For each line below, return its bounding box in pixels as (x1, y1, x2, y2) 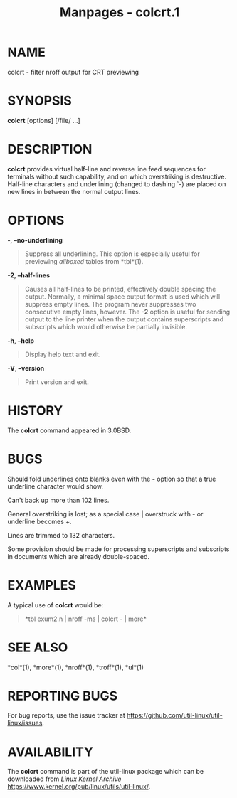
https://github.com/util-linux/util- (127, 711, 223, 720)
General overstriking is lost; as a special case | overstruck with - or (7, 509, 204, 518)
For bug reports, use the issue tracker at (7, 711, 126, 720)
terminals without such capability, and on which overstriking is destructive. (7, 172, 226, 181)
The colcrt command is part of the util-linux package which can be (7, 767, 204, 776)
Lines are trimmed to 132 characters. (7, 531, 115, 539)
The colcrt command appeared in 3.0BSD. (7, 426, 132, 435)
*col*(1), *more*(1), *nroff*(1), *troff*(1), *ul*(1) (7, 663, 144, 671)
